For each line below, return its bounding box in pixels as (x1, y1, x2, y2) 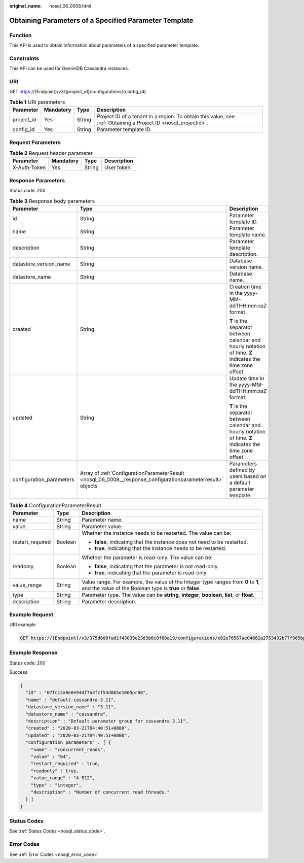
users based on (229, 472, 267, 479)
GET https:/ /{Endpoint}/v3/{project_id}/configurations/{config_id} (9, 89, 146, 95)
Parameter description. (82, 598, 137, 605)
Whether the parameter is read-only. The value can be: (82, 554, 213, 561)
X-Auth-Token (12, 164, 46, 171)
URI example (9, 622, 36, 628)
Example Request (9, 611, 53, 618)
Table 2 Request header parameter (9, 150, 93, 157)
